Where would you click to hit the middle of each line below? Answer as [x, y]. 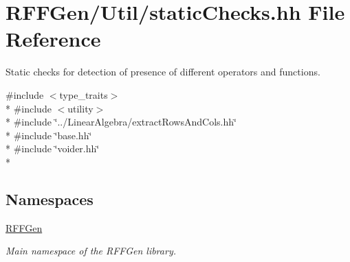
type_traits [84, 94]
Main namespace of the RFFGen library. [91, 251]
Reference [53, 39]
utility [80, 108]
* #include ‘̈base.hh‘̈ [49, 135]
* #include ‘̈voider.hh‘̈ [53, 148]
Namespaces [50, 199]
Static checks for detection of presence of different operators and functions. [163, 72]
